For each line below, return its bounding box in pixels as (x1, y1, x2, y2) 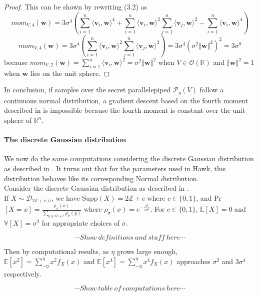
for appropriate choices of (41, 217, 120, 228)
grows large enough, (116, 246, 177, 257)
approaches (176, 256, 210, 266)
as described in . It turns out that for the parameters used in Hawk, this (4, 163, 226, 174)
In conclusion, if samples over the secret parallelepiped (4, 84, 171, 95)
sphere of (4, 115, 31, 125)
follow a (199, 84, 224, 95)
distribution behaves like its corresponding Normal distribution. (4, 173, 199, 183)
